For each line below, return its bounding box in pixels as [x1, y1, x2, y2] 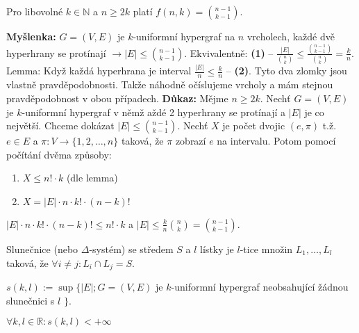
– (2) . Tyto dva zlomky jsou [226, 63, 347, 78]
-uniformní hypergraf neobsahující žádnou [171, 279, 349, 293]
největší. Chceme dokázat [6, 118, 115, 133]
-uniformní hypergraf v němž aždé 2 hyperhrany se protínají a [22, 104, 285, 119]
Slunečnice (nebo [6, 241, 78, 256]
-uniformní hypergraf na [133, 29, 235, 43]
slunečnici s [6, 293, 55, 307]
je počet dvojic [222, 118, 285, 133]
